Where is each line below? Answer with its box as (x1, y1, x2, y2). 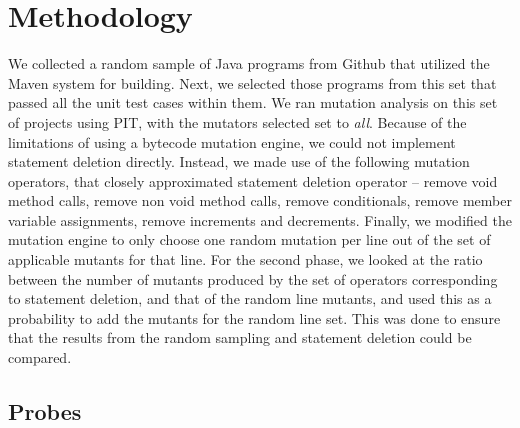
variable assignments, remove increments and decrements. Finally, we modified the (8, 209, 512, 230)
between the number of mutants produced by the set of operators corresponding (8, 268, 498, 289)
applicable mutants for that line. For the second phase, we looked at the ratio (8, 249, 483, 270)
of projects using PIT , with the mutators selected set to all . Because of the (8, 111, 467, 132)
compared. (8, 347, 72, 368)
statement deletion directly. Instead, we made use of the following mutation (8, 151, 470, 172)
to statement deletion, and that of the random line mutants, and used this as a (8, 288, 492, 309)
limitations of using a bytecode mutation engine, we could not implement (8, 131, 456, 152)
